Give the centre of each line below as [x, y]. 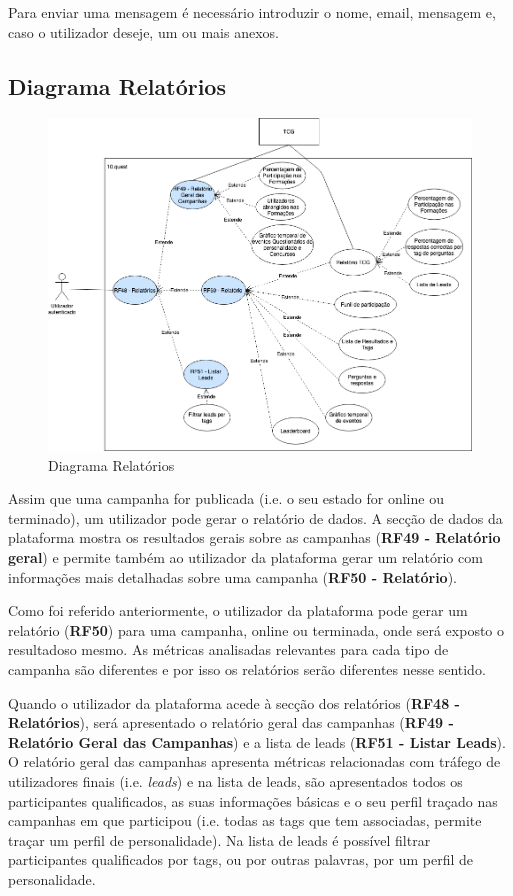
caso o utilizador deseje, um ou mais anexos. [143, 31]
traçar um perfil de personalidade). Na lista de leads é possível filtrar [219, 839]
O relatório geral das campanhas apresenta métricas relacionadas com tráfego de [254, 761]
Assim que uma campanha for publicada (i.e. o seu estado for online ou [226, 498]
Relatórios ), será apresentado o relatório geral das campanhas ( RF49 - [231, 722]
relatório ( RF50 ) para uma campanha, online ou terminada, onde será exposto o [256, 629]
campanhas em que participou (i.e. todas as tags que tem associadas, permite [245, 820]
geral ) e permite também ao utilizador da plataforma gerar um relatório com [245, 557]
